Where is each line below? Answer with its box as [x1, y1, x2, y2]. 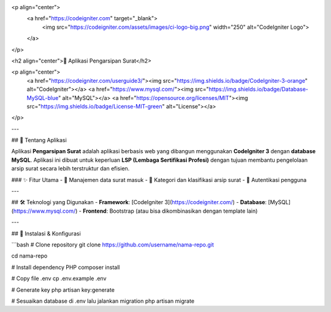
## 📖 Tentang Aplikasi [11, 137, 67, 144]
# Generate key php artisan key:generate [11, 286, 115, 294]
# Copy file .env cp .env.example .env [11, 275, 107, 282]
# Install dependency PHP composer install [11, 264, 120, 271]
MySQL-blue [26, 94, 59, 101]
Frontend [83, 207, 107, 215]
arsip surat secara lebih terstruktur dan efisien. [11, 165, 130, 172]
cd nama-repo [11, 252, 48, 260]
